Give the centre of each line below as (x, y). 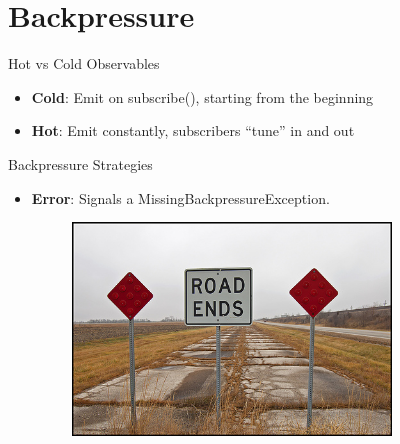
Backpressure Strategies (80, 163)
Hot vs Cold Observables (84, 63)
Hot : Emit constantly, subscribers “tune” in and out (193, 130)
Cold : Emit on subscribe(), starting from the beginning (202, 96)
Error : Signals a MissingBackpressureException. (180, 197)
